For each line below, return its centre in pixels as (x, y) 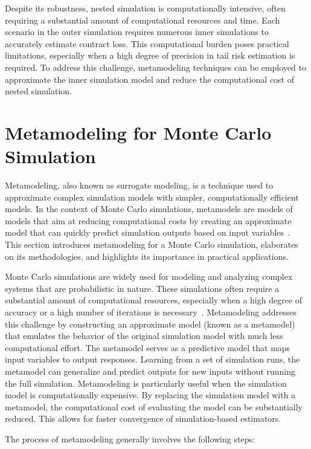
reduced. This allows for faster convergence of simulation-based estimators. (143, 418)
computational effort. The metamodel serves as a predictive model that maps (148, 347)
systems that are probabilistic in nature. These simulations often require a (142, 288)
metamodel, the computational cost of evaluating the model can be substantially (154, 406)
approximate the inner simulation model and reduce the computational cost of (150, 79)
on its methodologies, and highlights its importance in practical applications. (147, 256)
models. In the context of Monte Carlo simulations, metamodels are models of (149, 209)
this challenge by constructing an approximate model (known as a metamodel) (150, 324)
